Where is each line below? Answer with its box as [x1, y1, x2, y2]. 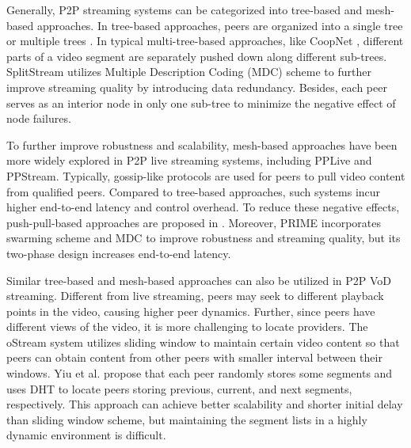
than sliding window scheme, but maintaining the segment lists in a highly [6, 411, 367, 427]
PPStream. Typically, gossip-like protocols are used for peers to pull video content [6, 167, 405, 184]
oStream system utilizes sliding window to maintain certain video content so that [6, 333, 400, 350]
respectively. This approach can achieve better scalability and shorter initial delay [6, 396, 403, 412]
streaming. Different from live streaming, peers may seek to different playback [6, 287, 384, 304]
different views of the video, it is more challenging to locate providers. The [6, 318, 368, 335]
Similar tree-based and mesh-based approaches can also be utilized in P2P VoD [6, 271, 392, 288]
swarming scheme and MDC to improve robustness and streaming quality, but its [6, 230, 401, 246]
